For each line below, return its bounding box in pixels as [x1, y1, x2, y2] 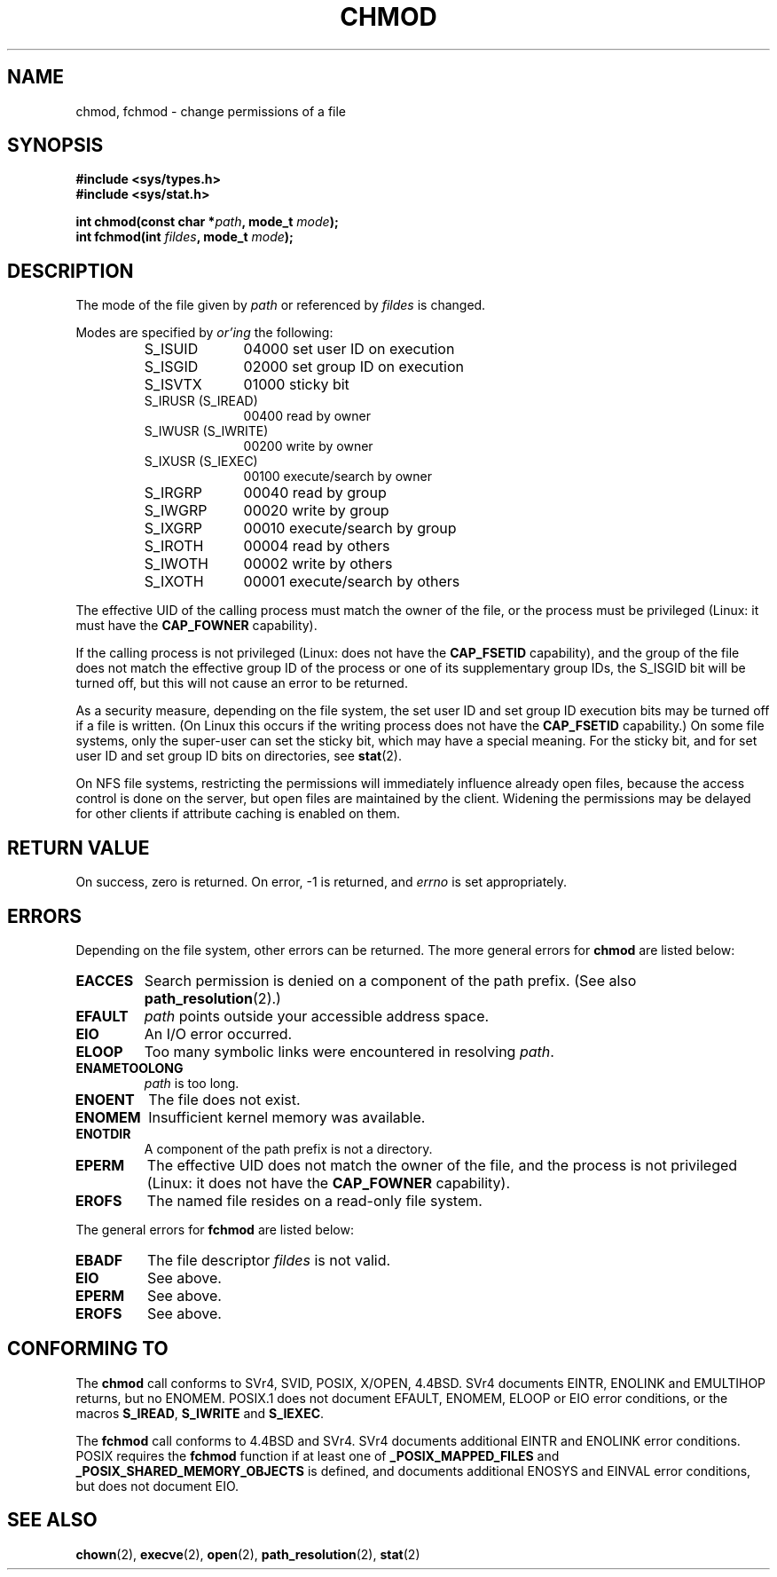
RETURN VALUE [7, 836, 150, 859]
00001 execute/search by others [243, 572, 460, 591]
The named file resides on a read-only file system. [146, 1191, 483, 1210]
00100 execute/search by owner [243, 469, 433, 485]
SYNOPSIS [7, 134, 104, 157]
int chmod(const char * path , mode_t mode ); [75, 214, 339, 230]
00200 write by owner [243, 438, 373, 454]
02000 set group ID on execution [243, 358, 464, 376]
